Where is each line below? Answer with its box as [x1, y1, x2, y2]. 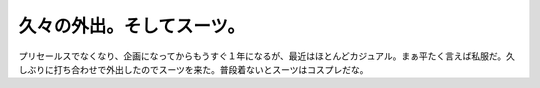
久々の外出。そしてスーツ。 [18, 15, 245, 37]
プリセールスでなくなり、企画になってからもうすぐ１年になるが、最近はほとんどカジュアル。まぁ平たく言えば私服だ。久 [18, 50, 515, 62]
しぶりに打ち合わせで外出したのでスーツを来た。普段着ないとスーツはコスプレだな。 [18, 63, 369, 75]
